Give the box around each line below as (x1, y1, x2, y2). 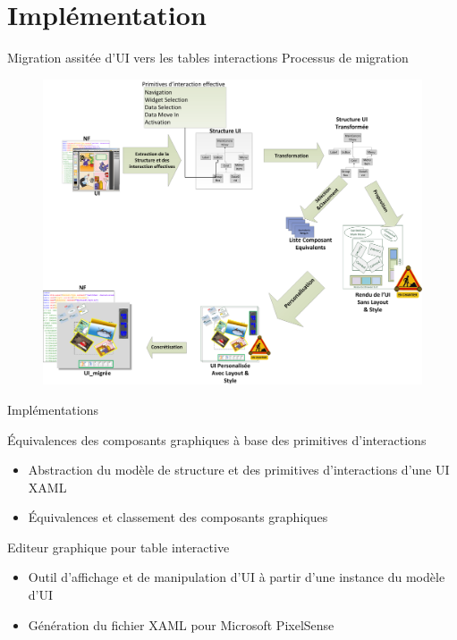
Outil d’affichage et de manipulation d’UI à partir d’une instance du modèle (28, 568, 445, 586)
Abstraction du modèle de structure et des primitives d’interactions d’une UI (28, 460, 450, 479)
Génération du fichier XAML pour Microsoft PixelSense (28, 615, 334, 634)
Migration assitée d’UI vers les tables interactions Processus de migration (7, 48, 409, 67)
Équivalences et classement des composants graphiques (28, 508, 328, 526)
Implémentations (7, 400, 98, 418)
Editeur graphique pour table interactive (7, 537, 230, 556)
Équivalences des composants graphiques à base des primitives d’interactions (7, 430, 427, 449)
